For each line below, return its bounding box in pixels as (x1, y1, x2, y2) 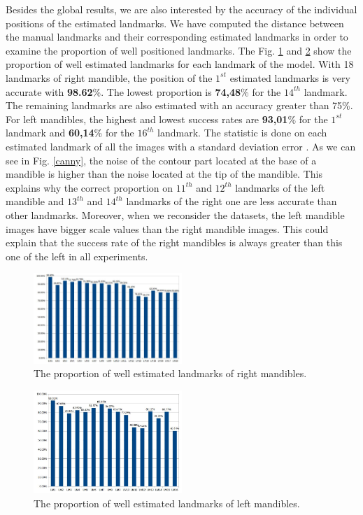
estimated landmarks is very (229, 70, 350, 85)
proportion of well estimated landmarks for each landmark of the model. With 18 (6, 57, 354, 71)
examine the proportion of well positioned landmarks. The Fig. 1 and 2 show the (6, 43, 352, 57)
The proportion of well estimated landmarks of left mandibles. (34, 495, 300, 510)
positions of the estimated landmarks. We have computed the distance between (6, 15, 344, 30)
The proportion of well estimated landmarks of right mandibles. (34, 366, 307, 381)
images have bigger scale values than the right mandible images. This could (6, 221, 329, 236)
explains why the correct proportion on (6, 180, 173, 195)
